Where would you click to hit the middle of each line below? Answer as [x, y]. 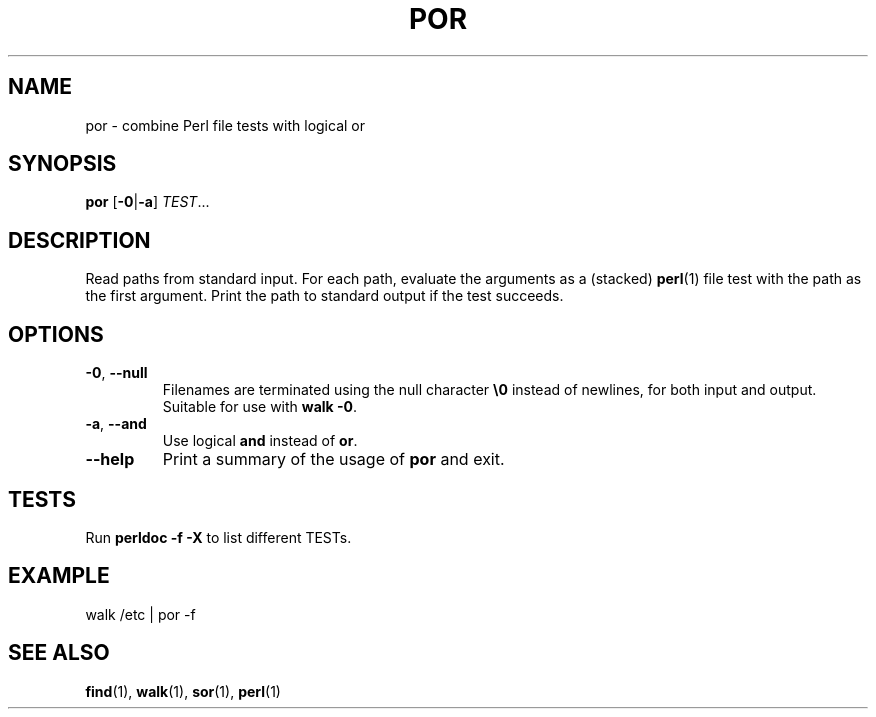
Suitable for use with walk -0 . [260, 407]
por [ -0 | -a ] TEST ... [147, 202]
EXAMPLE [59, 576]
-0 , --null [116, 373]
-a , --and [116, 424]
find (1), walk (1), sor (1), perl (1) [183, 691]
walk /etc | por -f [140, 614]
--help [110, 459]
